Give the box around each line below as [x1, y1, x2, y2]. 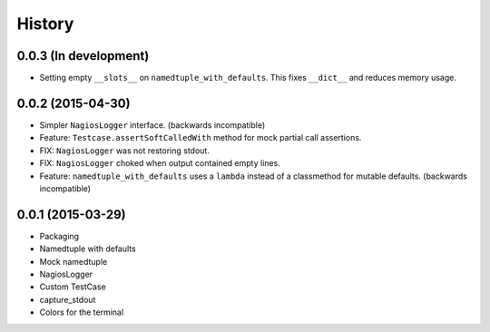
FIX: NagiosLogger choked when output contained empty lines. [39, 158, 280, 169]
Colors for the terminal [39, 307, 124, 317]
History [16, 14, 74, 34]
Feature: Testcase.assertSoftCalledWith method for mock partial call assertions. [39, 132, 362, 143]
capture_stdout [39, 294, 96, 305]
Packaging [39, 230, 80, 241]
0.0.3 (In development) [16, 48, 150, 63]
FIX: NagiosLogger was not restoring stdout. [39, 145, 211, 156]
